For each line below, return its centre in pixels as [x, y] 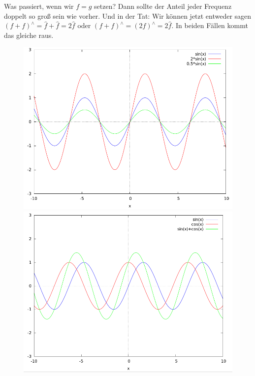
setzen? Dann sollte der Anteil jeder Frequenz [163, 6]
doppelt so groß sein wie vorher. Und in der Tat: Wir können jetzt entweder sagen [128, 16]
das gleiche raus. [29, 35]
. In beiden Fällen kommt [210, 25]
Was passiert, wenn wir [39, 6]
